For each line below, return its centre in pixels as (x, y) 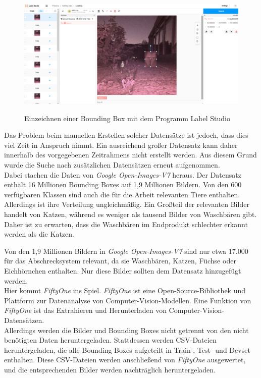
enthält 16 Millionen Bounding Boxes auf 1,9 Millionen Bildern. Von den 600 (123, 184)
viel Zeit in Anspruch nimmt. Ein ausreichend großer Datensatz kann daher (121, 145)
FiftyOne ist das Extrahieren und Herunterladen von (85, 310)
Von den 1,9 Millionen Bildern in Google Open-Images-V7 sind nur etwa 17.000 (126, 251)
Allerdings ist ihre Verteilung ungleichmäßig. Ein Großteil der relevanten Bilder (127, 204)
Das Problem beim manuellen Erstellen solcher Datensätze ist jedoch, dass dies (126, 135)
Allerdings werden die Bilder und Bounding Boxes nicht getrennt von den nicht (126, 330)
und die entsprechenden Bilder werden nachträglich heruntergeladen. (110, 369)
